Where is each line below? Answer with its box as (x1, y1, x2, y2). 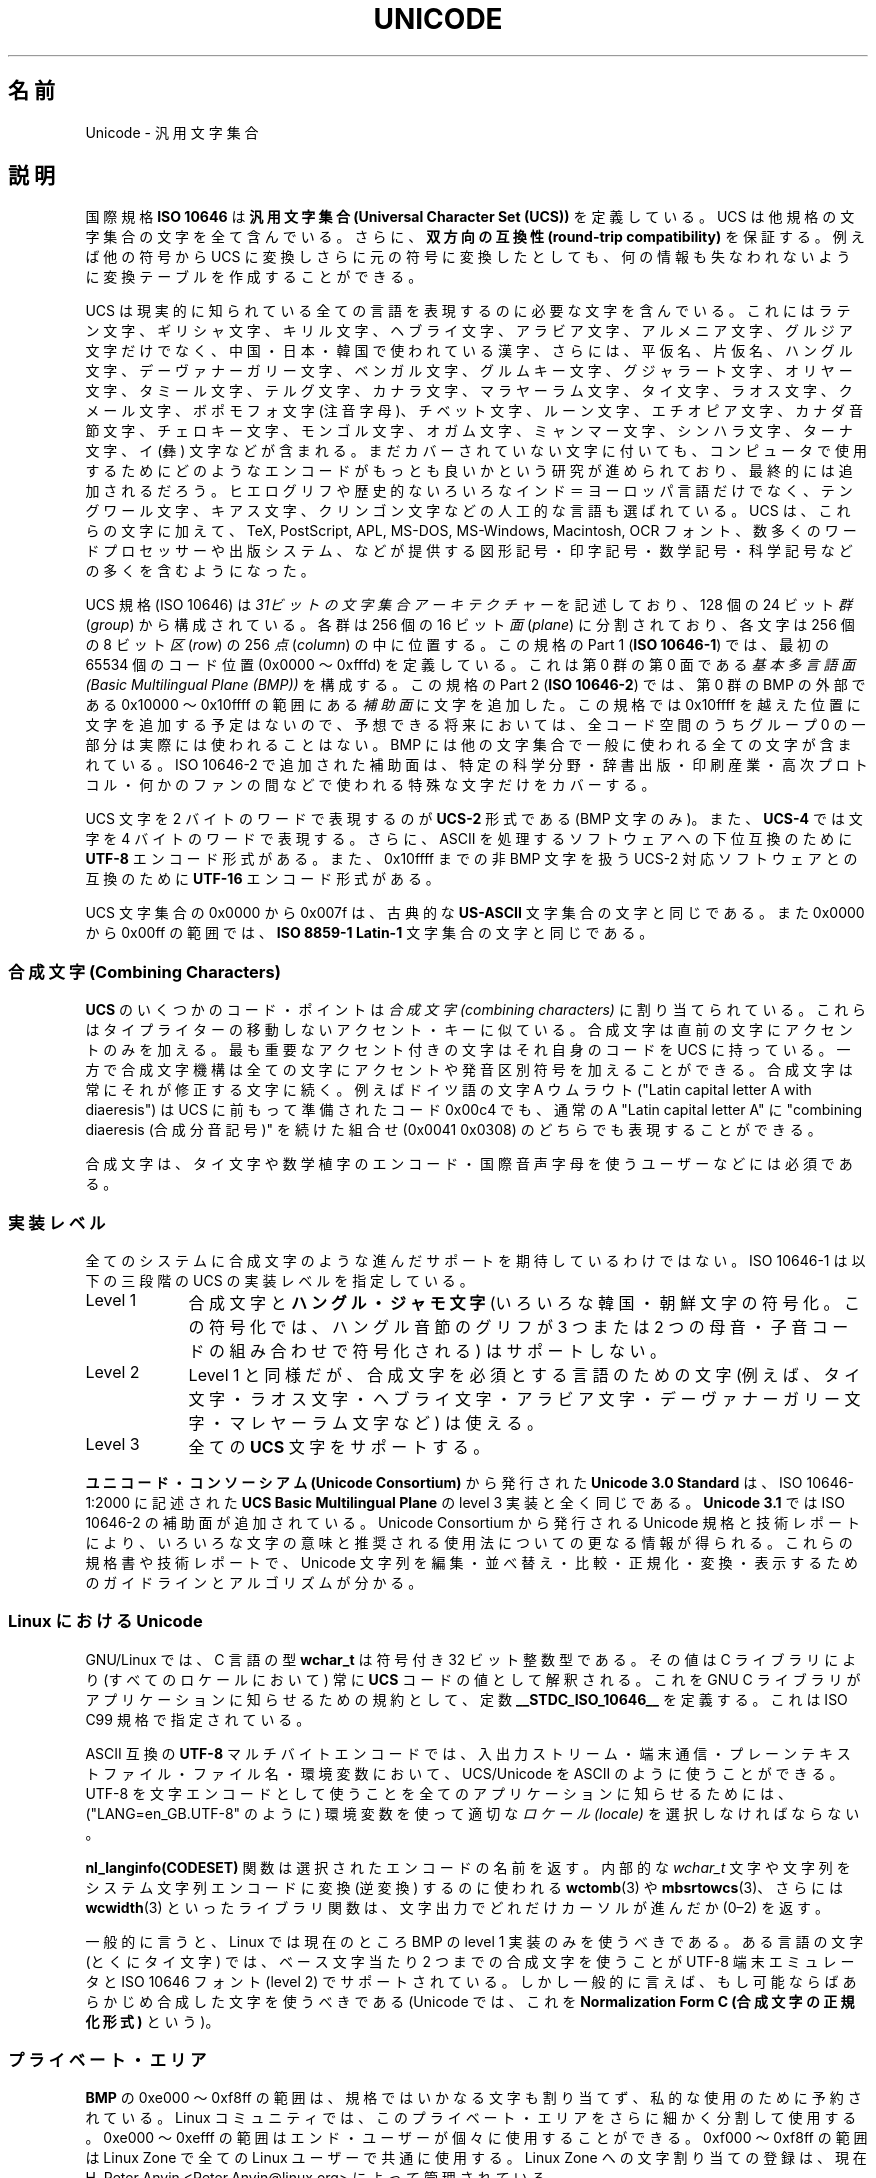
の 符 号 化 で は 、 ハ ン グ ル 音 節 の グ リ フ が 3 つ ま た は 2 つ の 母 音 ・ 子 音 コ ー (188, 1316, 849, 1337)
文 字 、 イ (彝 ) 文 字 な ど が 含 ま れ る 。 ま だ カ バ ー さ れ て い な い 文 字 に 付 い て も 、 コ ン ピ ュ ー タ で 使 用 (85, 442, 867, 460)
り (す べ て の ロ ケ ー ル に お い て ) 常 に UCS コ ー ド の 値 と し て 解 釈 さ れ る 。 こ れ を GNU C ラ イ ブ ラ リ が (85, 1670, 861, 1688)
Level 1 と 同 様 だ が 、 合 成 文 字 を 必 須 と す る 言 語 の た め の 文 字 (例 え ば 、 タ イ (188, 1364, 861, 1385)
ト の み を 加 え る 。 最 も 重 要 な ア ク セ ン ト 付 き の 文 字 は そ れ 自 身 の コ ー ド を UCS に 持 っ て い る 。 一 (85, 1041, 851, 1059)
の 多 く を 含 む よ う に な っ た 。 (85, 562, 315, 580)
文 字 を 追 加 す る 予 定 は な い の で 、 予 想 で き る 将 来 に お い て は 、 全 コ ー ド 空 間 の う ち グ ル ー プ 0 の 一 (85, 716, 866, 734)
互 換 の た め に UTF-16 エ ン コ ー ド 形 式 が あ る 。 (85, 870, 440, 888)
